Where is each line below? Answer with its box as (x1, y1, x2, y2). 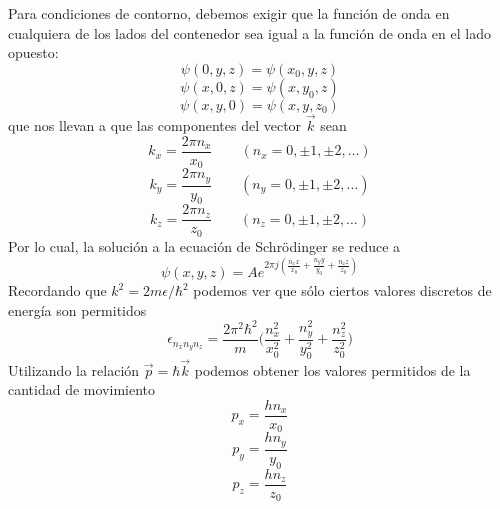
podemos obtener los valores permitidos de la (194, 359, 471, 380)
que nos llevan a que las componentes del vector (8, 115, 302, 135)
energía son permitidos (8, 299, 147, 320)
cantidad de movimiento (8, 379, 155, 400)
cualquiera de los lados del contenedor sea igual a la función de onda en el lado (8, 22, 491, 43)
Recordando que (8, 280, 107, 300)
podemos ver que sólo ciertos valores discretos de (193, 280, 492, 300)
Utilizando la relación (8, 359, 140, 380)
